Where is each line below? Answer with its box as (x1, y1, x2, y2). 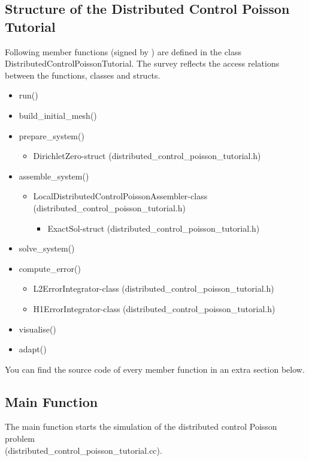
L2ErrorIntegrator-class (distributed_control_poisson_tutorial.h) (33, 282, 274, 295)
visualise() (19, 322, 56, 335)
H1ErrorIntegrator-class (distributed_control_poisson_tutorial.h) (33, 302, 275, 315)
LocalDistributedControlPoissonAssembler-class (33, 190, 208, 202)
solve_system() (19, 242, 75, 255)
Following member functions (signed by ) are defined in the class (5, 45, 241, 58)
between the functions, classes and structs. (5, 68, 160, 81)
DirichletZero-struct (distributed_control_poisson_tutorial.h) (33, 149, 261, 162)
